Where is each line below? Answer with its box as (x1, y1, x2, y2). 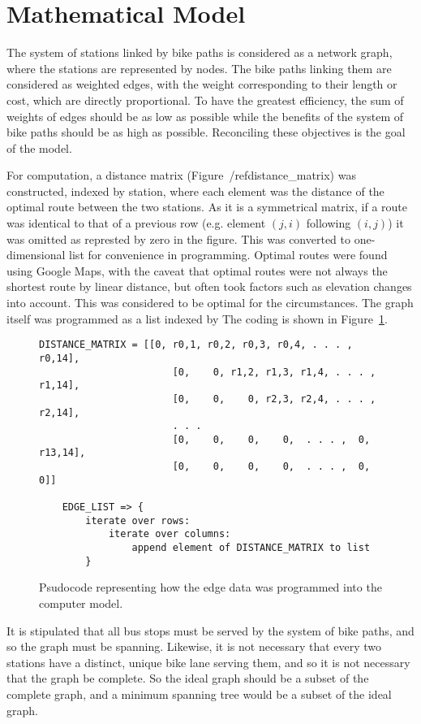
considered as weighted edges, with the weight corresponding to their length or (6, 76, 397, 93)
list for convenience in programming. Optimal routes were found (69, 246, 388, 263)
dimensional (6, 246, 66, 263)
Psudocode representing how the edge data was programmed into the (39, 579, 382, 596)
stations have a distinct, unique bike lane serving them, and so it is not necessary (6, 653, 410, 670)
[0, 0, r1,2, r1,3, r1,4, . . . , (172, 366, 376, 378)
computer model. (39, 594, 123, 611)
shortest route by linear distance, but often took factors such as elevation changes (6, 278, 412, 295)
